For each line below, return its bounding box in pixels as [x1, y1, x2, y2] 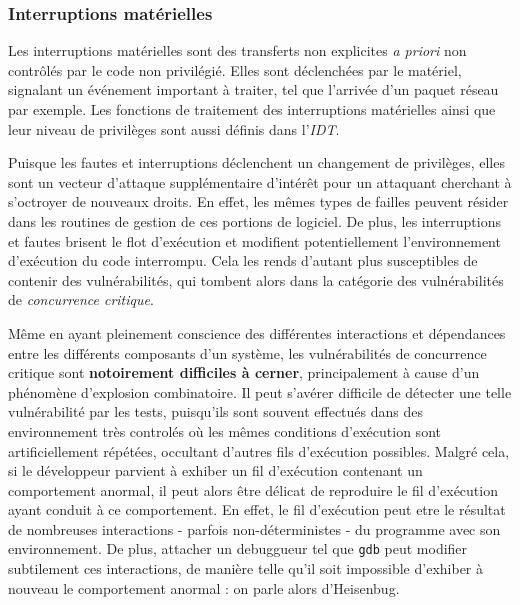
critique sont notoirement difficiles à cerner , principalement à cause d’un [8, 362, 480, 383]
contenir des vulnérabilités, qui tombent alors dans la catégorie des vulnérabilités [8, 269, 504, 290]
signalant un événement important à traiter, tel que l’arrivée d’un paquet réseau [8, 79, 499, 100]
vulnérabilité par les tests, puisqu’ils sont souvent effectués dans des [8, 401, 423, 422]
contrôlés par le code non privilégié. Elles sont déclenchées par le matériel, [8, 59, 462, 80]
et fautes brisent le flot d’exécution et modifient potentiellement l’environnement [8, 230, 501, 251]
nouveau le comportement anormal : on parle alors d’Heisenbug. [8, 577, 400, 598]
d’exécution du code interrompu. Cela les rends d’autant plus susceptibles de [8, 250, 478, 271]
